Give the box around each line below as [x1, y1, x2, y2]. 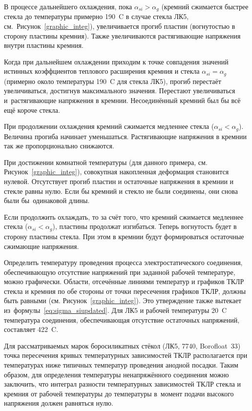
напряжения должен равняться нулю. [4, 398, 113, 408]
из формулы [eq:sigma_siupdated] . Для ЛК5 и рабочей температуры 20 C [4, 305, 227, 315]
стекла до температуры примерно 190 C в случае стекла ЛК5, [4, 11, 189, 21]
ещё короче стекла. [4, 104, 60, 115]
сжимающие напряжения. [4, 241, 79, 251]
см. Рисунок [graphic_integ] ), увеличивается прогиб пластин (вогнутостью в [4, 21, 235, 31]
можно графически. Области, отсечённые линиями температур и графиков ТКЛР [4, 276, 244, 287]
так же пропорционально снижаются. [4, 141, 114, 151]
